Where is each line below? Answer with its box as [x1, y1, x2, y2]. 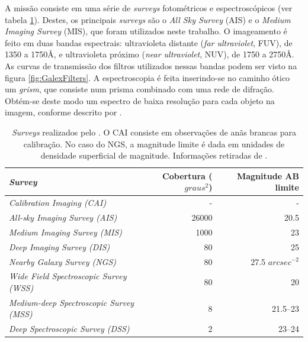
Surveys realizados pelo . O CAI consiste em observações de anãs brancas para [11, 125, 297, 138]
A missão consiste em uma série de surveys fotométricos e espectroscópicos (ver [5, 2, 293, 14]
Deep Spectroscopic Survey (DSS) [9, 322, 130, 335]
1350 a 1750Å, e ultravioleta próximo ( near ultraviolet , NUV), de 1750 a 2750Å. [5, 48, 294, 60]
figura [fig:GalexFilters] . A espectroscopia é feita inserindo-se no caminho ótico [5, 71, 290, 83]
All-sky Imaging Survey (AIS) [9, 211, 117, 223]
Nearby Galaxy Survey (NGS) [9, 255, 117, 267]
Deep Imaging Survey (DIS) [9, 240, 110, 253]
